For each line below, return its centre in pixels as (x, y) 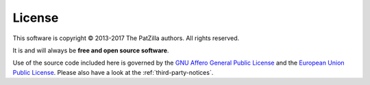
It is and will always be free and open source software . (91, 50)
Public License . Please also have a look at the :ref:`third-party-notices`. (113, 72)
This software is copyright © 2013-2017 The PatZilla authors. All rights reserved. (126, 38)
